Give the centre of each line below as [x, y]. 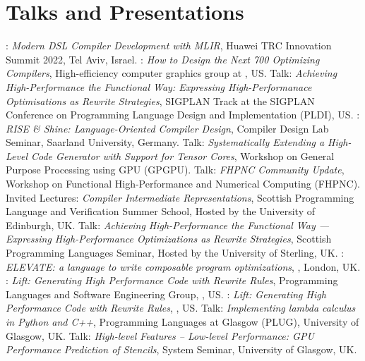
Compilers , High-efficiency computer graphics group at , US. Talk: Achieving [172, 73]
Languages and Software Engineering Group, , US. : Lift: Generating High [166, 294]
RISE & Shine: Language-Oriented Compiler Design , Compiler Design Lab [167, 128]
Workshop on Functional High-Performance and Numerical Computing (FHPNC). [183, 184]
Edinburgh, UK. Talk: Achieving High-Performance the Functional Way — [168, 225]
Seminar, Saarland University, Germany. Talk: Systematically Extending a [165, 142]
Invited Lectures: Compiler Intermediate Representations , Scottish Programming [180, 197]
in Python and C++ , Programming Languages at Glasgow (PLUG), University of [182, 322]
